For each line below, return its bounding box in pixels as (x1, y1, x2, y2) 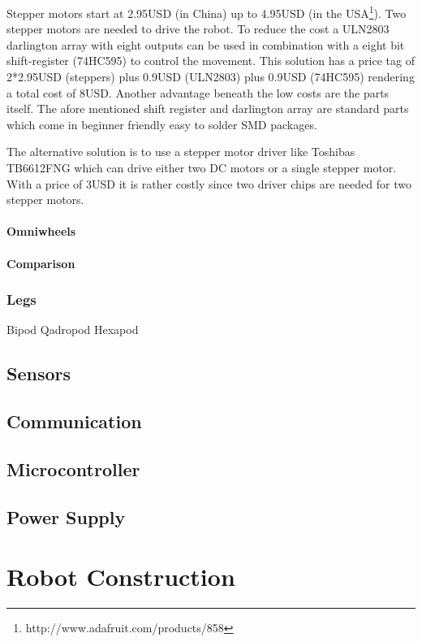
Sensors (6, 361, 71, 386)
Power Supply (6, 504, 126, 529)
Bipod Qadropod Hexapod (6, 321, 139, 338)
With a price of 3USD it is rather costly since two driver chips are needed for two (6, 175, 411, 192)
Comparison (6, 254, 75, 271)
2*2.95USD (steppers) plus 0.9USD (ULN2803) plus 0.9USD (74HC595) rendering (6, 68, 415, 85)
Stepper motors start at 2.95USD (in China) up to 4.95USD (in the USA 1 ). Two (6, 2, 407, 21)
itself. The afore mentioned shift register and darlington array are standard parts (6, 100, 409, 117)
